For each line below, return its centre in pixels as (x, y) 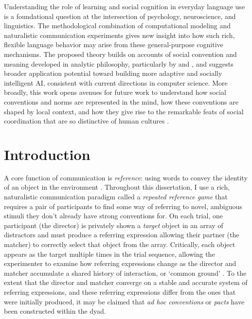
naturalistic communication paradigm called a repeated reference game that (116, 197)
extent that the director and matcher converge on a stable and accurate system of (126, 282)
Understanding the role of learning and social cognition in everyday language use (125, 6)
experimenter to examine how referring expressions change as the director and (120, 263)
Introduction (47, 154)
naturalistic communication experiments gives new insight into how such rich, (119, 35)
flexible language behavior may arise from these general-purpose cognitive (114, 44)
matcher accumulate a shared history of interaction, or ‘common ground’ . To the (125, 273)
